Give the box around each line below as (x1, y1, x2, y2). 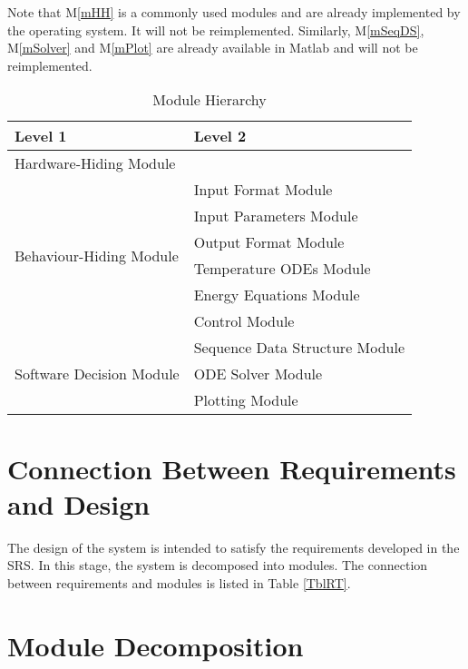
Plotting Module (193, 389, 298, 411)
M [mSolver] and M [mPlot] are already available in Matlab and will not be (7, 38, 418, 57)
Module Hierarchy (152, 89, 267, 111)
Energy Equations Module (193, 284, 360, 306)
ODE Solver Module (193, 363, 323, 385)
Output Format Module (193, 231, 345, 253)
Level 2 (193, 125, 247, 147)
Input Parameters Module (193, 205, 358, 227)
